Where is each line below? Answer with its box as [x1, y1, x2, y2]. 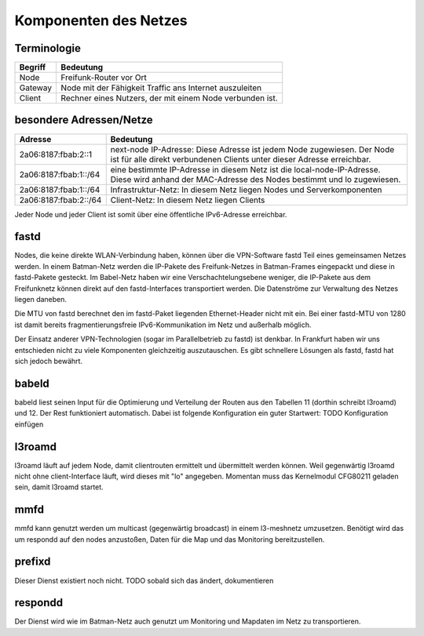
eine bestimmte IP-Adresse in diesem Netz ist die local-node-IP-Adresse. [110, 164, 381, 175]
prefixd [14, 555, 51, 569]
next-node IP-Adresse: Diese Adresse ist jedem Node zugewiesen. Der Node [110, 144, 395, 154]
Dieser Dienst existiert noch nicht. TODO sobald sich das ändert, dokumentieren [14, 576, 274, 585]
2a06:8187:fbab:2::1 [19, 149, 93, 160]
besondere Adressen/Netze [14, 114, 153, 127]
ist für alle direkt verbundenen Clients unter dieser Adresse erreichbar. [110, 154, 371, 165]
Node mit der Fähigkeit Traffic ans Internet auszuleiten [60, 82, 262, 93]
